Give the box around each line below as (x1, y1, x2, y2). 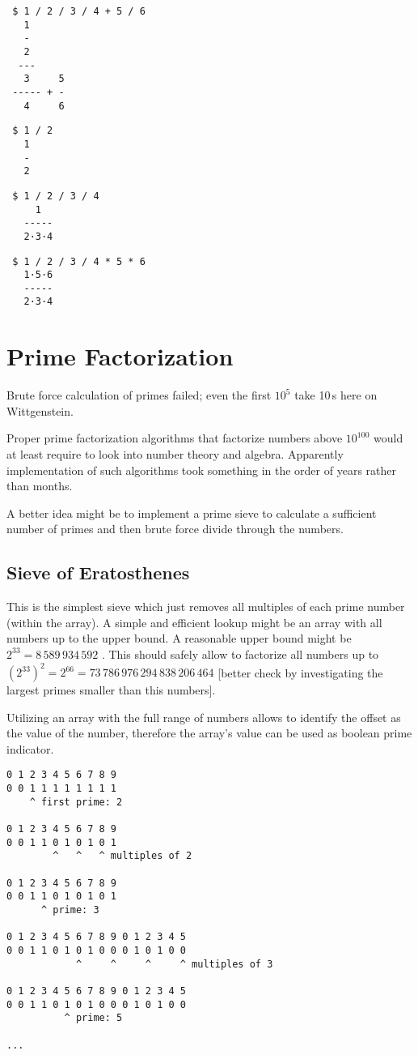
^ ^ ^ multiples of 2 (53, 850, 192, 862)
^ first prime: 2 (29, 796, 123, 808)
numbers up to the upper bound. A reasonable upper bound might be (6, 630, 352, 647)
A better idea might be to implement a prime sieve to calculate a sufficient (6, 504, 377, 521)
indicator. (6, 740, 54, 757)
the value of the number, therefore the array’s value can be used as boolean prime (6, 724, 412, 741)
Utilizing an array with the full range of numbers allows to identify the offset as (6, 708, 401, 725)
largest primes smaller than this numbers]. (6, 681, 216, 698)
